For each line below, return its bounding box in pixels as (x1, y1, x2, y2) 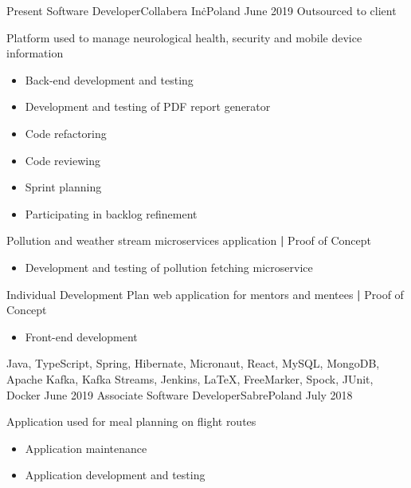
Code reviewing (25, 152, 100, 168)
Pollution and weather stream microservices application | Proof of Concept (6, 232, 371, 249)
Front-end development (25, 328, 138, 344)
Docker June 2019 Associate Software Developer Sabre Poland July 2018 (6, 386, 353, 403)
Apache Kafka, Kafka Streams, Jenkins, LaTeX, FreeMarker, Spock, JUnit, (6, 370, 374, 387)
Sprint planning (25, 179, 102, 195)
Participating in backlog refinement (25, 205, 198, 222)
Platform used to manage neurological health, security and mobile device (6, 29, 362, 45)
